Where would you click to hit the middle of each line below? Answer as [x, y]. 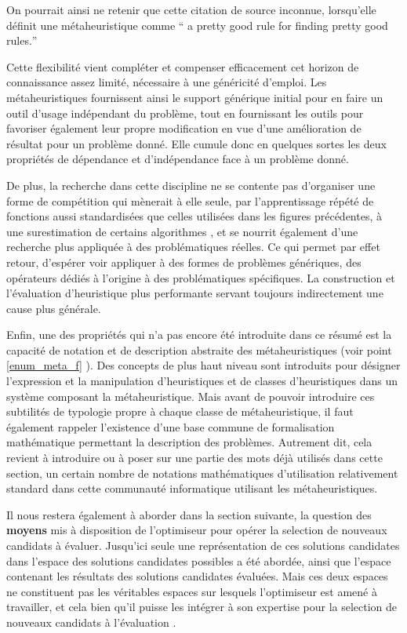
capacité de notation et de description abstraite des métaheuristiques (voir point [199, 349]
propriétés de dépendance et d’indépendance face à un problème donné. [178, 159]
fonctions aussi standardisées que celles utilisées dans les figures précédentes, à [194, 216]
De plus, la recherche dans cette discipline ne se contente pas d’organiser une [191, 185]
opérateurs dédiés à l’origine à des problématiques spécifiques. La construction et [201, 277]
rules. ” [22, 40]
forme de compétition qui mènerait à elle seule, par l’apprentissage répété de [190, 200]
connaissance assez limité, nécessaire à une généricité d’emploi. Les [167, 82]
